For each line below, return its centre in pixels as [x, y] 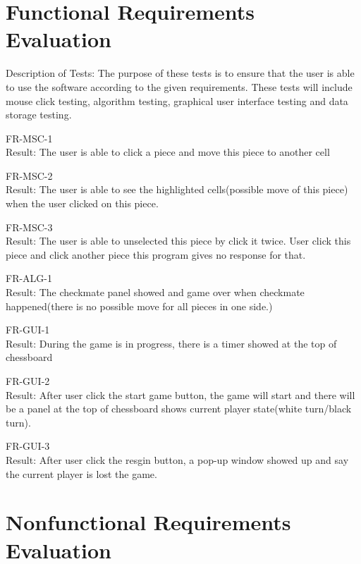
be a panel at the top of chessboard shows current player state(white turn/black [179, 409]
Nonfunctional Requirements [148, 522]
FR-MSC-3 [29, 227]
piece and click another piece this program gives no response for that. [156, 254]
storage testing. [39, 115]
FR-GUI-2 [28, 381]
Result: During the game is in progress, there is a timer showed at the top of [171, 343]
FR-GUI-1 [28, 330]
